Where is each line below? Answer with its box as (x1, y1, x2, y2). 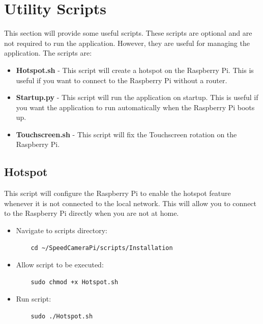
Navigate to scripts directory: (16, 225, 107, 236)
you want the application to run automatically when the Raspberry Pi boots (16, 102, 255, 112)
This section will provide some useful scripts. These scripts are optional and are (4, 28, 252, 38)
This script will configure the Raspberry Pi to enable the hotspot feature (4, 188, 231, 198)
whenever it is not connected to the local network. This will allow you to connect (4, 197, 257, 208)
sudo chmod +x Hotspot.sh (31, 278, 119, 286)
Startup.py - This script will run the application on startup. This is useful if (16, 92, 258, 103)
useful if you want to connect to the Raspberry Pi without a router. (16, 74, 227, 85)
